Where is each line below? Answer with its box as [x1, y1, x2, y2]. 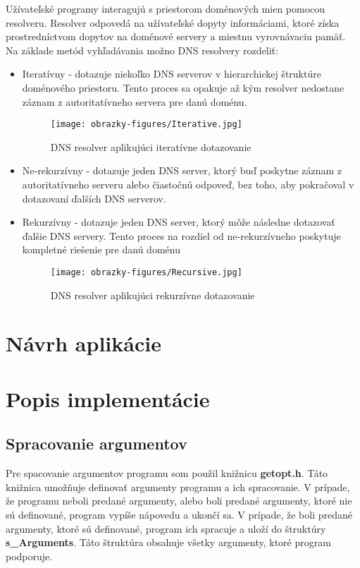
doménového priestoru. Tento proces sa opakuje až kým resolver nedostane [22, 80, 345, 95]
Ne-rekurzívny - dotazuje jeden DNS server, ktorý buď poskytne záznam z [22, 163, 342, 178]
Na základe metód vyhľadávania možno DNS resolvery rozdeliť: [6, 42, 278, 57]
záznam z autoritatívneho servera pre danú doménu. [22, 94, 247, 109]
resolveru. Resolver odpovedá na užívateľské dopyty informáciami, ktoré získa [6, 15, 340, 30]
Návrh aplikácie [6, 329, 161, 358]
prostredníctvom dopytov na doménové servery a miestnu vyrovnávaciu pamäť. [6, 29, 346, 44]
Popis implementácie [6, 384, 210, 413]
